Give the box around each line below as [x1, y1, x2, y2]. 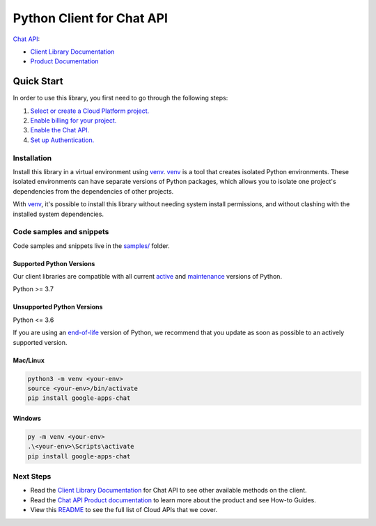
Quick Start [13, 75, 63, 87]
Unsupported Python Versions [13, 303, 103, 311]
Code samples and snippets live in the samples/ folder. [13, 241, 170, 250]
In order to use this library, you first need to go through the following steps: [13, 94, 228, 102]
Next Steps [13, 472, 52, 481]
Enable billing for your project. [30, 116, 117, 125]
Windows [13, 414, 41, 422]
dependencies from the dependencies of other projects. [13, 187, 174, 195]
